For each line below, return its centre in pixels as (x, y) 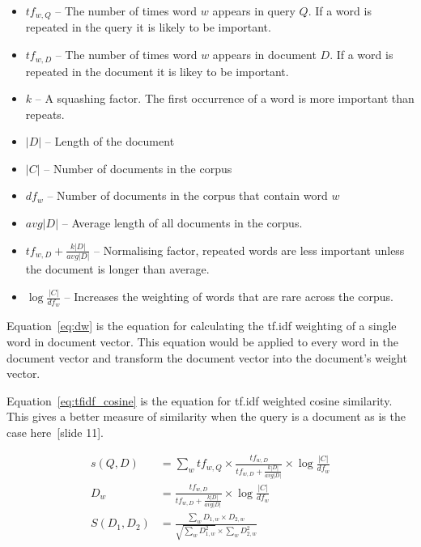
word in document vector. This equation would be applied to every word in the (203, 342)
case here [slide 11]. (55, 432)
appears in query (254, 11)
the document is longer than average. (117, 269)
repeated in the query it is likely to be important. (148, 27)
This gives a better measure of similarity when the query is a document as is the (206, 416)
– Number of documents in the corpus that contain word (187, 195)
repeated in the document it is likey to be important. (157, 71)
